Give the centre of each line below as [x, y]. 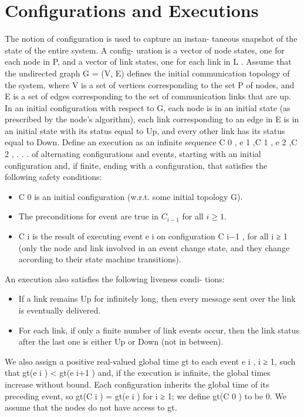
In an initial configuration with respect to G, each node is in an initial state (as [148, 107]
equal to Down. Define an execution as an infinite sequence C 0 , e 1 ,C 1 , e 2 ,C [151, 142]
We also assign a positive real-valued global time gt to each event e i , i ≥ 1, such [150, 361]
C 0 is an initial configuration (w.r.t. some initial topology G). [131, 196]
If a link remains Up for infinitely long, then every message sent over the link [157, 298]
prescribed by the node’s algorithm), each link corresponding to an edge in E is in [152, 119]
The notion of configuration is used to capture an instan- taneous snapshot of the [151, 39]
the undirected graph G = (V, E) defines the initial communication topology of [147, 73]
